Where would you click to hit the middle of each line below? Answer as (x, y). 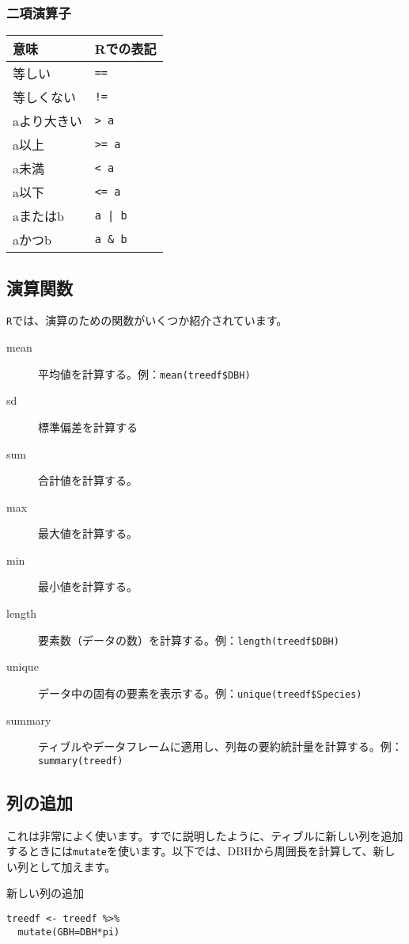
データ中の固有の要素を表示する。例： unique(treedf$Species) (200, 693)
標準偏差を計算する (88, 426)
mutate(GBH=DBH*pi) (69, 932)
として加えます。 (72, 866)
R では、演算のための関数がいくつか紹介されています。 (147, 320)
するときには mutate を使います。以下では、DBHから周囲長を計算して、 (190, 851)
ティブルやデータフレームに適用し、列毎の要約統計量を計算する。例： (220, 746)
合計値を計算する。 (88, 480)
